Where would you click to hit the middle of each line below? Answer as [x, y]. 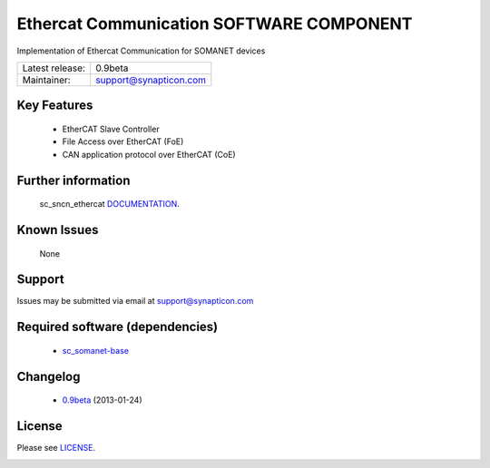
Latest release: [54, 68]
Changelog [49, 376]
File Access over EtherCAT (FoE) [123, 141]
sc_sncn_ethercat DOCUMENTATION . [110, 204]
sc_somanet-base [95, 350]
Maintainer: [47, 80]
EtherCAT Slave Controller [111, 129]
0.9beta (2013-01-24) [102, 400]
